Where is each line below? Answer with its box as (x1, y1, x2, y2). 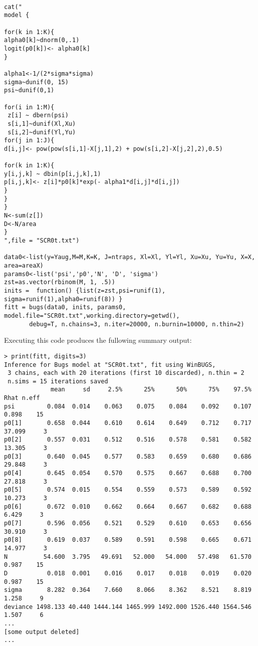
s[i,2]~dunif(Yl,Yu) (8, 128, 76, 136)
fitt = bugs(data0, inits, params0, (4, 304, 126, 311)
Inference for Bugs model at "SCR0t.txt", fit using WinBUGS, (4, 361, 216, 368)
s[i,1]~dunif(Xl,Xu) (8, 120, 76, 127)
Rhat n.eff (4, 394, 40, 402)
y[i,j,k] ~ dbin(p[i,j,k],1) (4, 170, 101, 177)
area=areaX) (4, 262, 44, 269)
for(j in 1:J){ (4, 137, 55, 144)
